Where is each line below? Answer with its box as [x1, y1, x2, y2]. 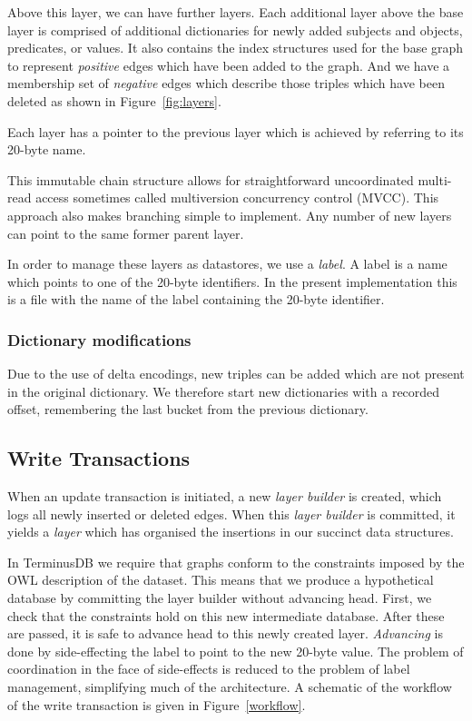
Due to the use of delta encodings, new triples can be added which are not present [7, 364, 465, 383]
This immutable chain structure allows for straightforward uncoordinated [7, 170, 414, 189]
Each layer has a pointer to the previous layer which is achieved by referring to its [7, 122, 464, 141]
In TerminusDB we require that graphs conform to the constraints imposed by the [7, 552, 465, 571]
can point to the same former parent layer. [7, 223, 244, 242]
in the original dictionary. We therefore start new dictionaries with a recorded [7, 381, 440, 400]
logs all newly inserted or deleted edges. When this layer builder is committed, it [7, 504, 456, 523]
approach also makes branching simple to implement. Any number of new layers [7, 205, 452, 224]
